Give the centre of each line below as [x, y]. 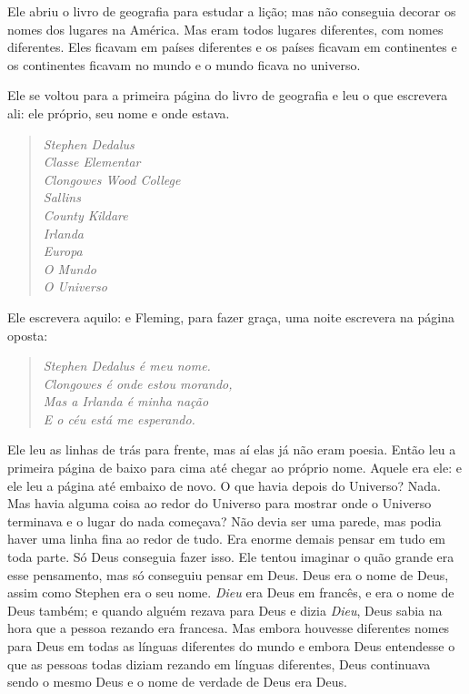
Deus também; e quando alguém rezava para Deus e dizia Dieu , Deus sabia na [225, 610]
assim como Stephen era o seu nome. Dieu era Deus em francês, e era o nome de [231, 592]
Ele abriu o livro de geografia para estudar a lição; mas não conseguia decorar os [232, 11]
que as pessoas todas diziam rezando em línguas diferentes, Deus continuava [219, 663]
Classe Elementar [92, 162]
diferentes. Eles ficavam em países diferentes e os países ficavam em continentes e [232, 47]
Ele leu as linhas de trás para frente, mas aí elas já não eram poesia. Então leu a [232, 449]
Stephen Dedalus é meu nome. [127, 366]
